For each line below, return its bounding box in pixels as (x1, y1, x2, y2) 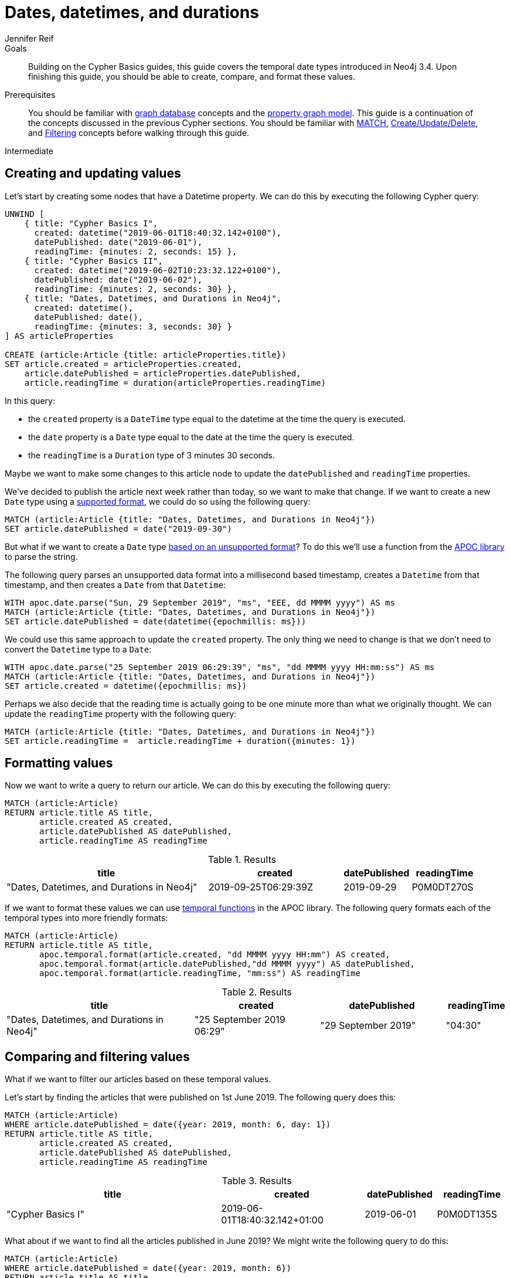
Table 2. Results (222, 986, 292, 998)
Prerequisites (5, 89, 56, 100)
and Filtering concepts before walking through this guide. (28, 127, 249, 138)
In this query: (5, 395, 55, 406)
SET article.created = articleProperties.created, (5, 359, 242, 369)
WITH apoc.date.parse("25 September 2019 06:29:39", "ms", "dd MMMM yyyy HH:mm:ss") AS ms (5, 662, 435, 672)
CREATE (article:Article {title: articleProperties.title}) (5, 349, 287, 359)
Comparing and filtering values (5, 1049, 190, 1064)
